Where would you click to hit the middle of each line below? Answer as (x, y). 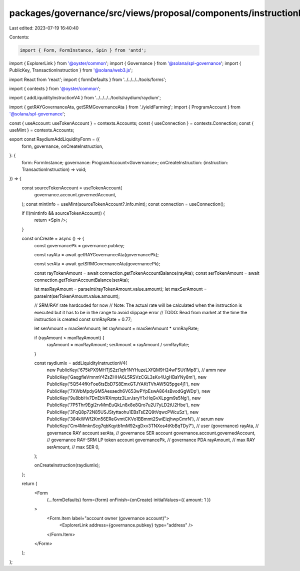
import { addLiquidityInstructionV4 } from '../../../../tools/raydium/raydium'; (85, 98)
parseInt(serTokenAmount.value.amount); (77, 296)
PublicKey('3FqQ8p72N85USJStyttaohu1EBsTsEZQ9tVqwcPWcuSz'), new (123, 412)
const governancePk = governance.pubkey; (79, 245)
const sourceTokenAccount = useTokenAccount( (72, 188)
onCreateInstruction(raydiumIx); (67, 465)
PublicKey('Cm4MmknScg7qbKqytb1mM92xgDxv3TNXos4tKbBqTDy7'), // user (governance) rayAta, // (153, 426)
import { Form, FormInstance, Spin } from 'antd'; (83, 50)
